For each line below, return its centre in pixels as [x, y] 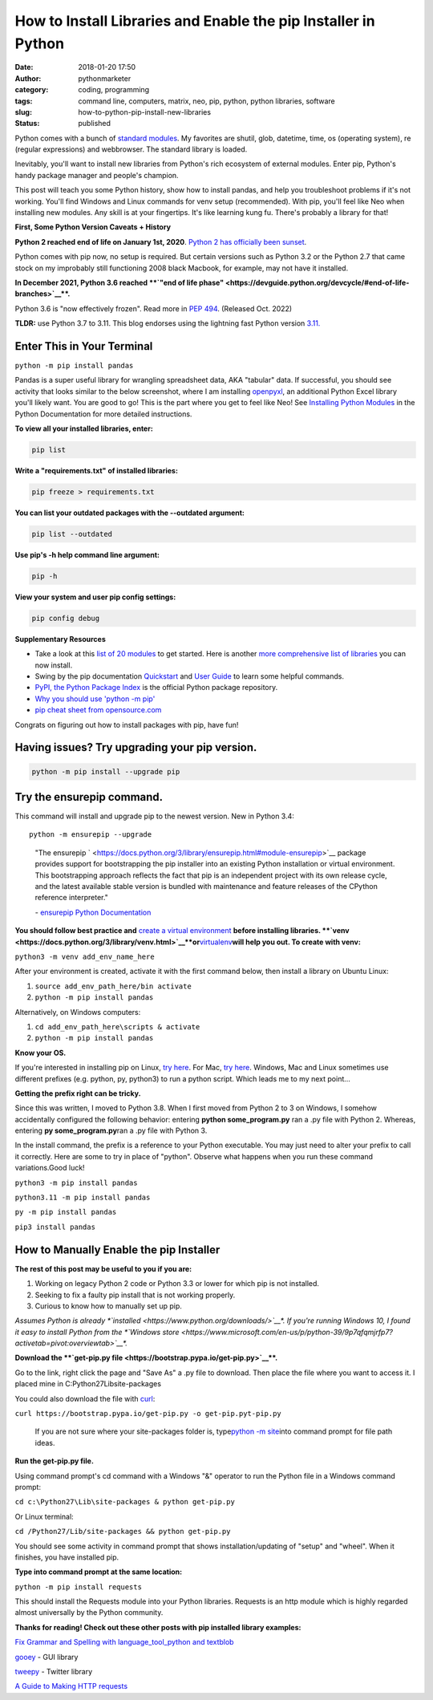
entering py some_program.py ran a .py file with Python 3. [111, 1130]
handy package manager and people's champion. [97, 175]
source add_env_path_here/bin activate [113, 986]
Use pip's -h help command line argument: [87, 554]
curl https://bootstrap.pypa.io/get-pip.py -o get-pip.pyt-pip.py [148, 1414]
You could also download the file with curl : [85, 1398]
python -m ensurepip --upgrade [91, 835]
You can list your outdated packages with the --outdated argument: [129, 513]
